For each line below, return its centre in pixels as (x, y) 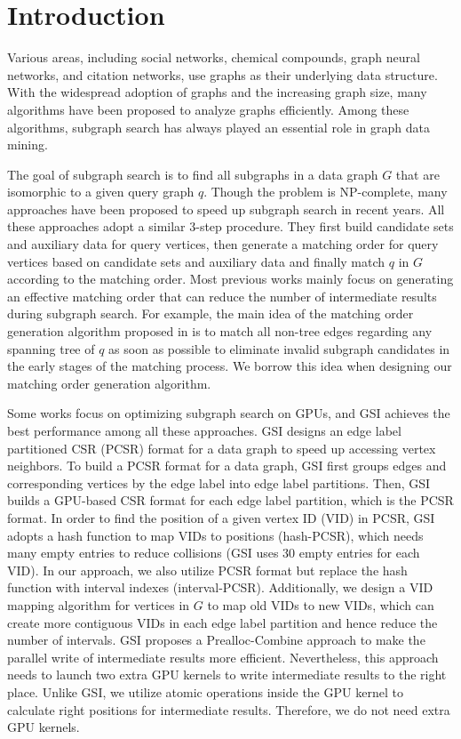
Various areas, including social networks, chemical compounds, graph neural (214, 57)
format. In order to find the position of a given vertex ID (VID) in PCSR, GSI (221, 517)
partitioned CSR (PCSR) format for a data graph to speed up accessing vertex (222, 448)
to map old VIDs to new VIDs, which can (321, 604)
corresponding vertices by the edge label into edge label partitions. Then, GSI (219, 482)
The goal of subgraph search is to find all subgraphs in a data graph (193, 174)
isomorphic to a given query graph (101, 192)
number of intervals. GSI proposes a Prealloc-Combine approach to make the (216, 640)
